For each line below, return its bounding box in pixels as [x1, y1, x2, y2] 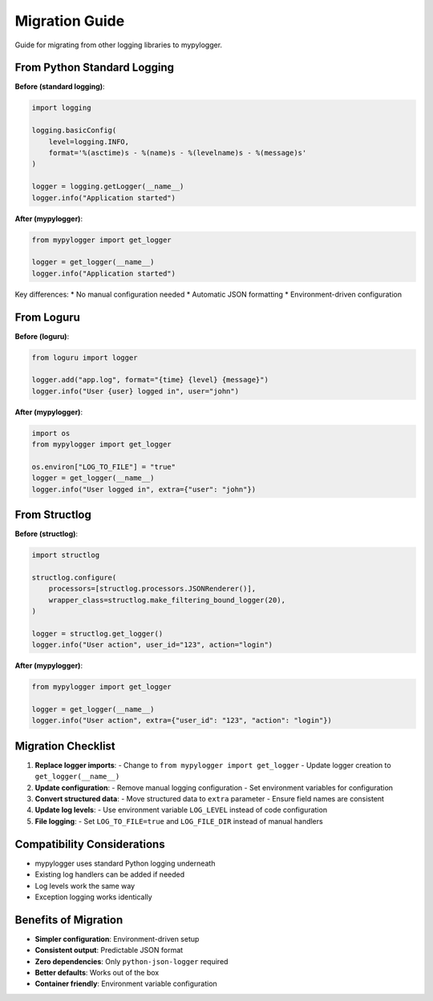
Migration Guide [14, 12, 125, 30]
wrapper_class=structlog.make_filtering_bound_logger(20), [48, 595, 286, 604]
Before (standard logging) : [14, 82, 105, 91]
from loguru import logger [31, 353, 138, 362]
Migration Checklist [14, 739, 115, 753]
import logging [31, 103, 91, 112]
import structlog [31, 551, 100, 560]
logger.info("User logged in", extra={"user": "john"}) [31, 485, 257, 494]
